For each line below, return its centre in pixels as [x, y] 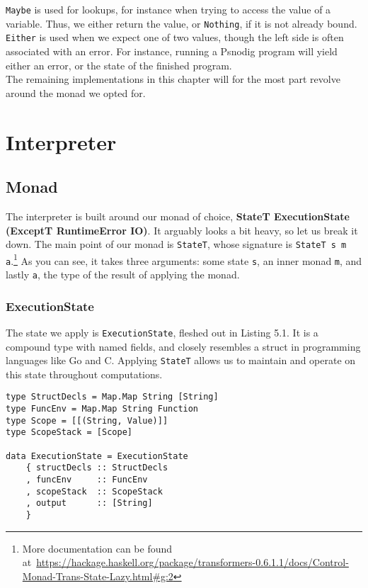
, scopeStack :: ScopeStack [94, 491]
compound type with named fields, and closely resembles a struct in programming [183, 346]
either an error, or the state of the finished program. [119, 65]
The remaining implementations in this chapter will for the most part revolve [173, 79]
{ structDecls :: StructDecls [97, 468]
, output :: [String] [89, 503]
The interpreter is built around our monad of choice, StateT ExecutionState [178, 216]
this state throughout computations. [84, 374]
